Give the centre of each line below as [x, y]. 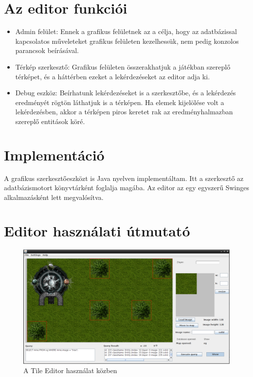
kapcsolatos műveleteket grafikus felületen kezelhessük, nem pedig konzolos [127, 41]
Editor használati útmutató [97, 230]
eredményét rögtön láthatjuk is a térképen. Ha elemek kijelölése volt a [120, 102]
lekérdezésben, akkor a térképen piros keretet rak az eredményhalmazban [124, 112]
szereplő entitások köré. [50, 121]
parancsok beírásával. [47, 50]
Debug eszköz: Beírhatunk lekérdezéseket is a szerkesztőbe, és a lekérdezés [126, 93]
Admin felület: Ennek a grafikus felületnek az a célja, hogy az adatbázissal [126, 31]
